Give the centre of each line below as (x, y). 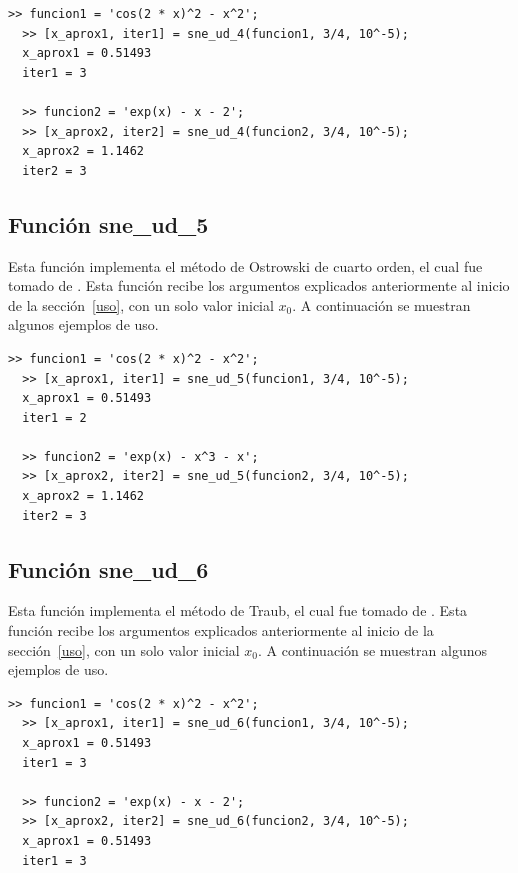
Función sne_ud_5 (108, 223)
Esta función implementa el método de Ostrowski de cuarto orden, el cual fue (245, 265)
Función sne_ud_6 (108, 568)
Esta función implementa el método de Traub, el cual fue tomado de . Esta (238, 610)
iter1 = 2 (54, 417)
